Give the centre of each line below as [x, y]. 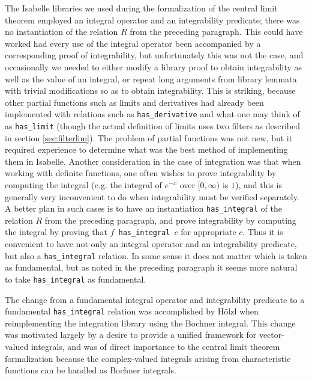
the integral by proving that [56, 232]
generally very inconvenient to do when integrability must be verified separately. [152, 196]
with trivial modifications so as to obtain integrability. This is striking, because [150, 90]
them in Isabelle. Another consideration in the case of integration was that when [153, 161]
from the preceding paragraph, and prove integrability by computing [170, 220]
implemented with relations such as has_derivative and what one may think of [152, 114]
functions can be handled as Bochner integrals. [91, 370]
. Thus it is [263, 232]
